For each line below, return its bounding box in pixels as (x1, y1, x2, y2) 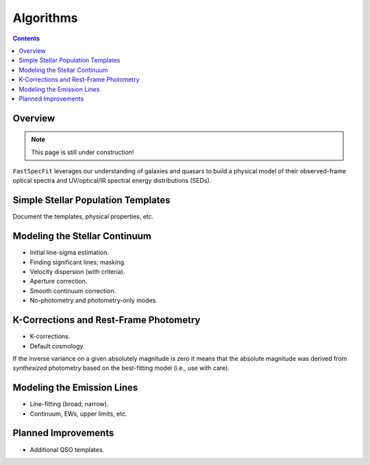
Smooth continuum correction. (29, 286, 116, 294)
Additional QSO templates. (29, 445, 105, 453)
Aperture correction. (29, 277, 88, 286)
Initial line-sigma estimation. (29, 249, 109, 257)
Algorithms (12, 10, 78, 25)
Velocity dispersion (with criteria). (29, 268, 125, 276)
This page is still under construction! (31, 148, 134, 156)
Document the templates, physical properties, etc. (12, 212, 154, 221)
